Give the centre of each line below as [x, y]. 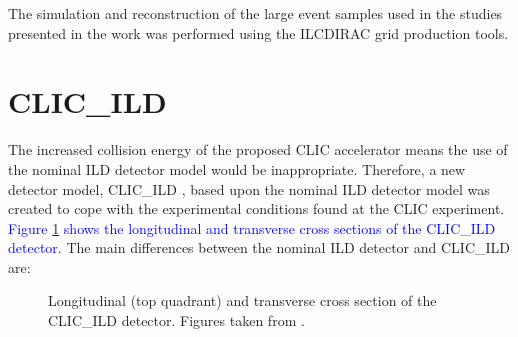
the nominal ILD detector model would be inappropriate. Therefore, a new [237, 168]
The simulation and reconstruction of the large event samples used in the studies [255, 13]
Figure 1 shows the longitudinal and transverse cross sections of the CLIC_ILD [252, 227]
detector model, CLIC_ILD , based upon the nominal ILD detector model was [249, 188]
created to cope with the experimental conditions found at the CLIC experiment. [256, 208]
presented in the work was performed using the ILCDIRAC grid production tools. [258, 32]
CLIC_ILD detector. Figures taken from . [176, 320]
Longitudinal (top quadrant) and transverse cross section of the [242, 300]
